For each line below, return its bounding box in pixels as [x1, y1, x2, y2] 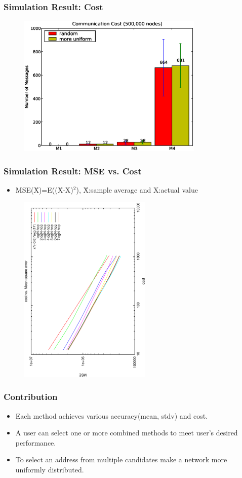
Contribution [4, 390, 58, 403]
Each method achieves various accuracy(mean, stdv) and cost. [15, 410, 208, 421]
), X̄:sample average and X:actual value [76, 184, 198, 195]
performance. [15, 437, 56, 448]
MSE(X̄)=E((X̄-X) [15, 184, 73, 195]
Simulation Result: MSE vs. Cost [4, 164, 142, 177]
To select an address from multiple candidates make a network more [15, 454, 227, 465]
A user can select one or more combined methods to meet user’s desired [15, 427, 238, 438]
